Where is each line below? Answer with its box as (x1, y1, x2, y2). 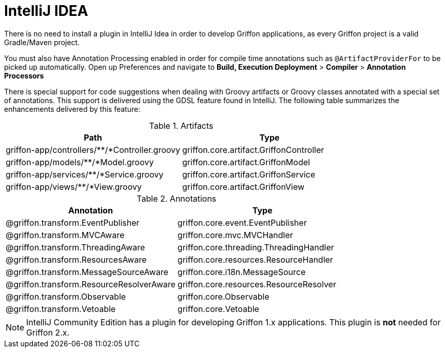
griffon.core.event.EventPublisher (177, 217, 307, 228)
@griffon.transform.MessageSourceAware (6, 266, 168, 277)
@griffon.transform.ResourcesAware (6, 254, 147, 265)
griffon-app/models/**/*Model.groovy (6, 157, 154, 167)
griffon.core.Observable (177, 291, 269, 302)
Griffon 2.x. (26, 327, 70, 338)
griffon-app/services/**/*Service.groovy (6, 169, 164, 180)
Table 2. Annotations (137, 193, 217, 204)
